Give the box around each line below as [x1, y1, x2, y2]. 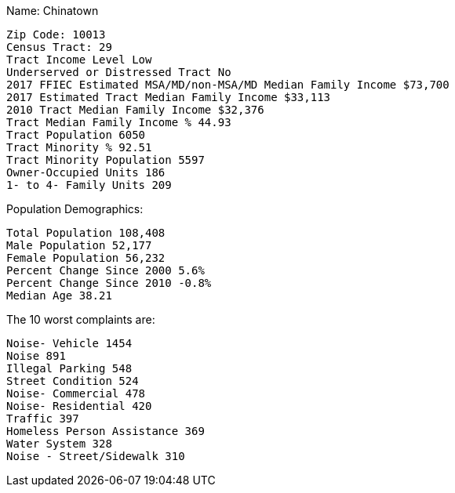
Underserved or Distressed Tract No [6, 66, 231, 78]
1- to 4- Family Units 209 [6, 179, 172, 191]
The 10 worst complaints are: [6, 313, 155, 326]
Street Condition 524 [6, 375, 139, 387]
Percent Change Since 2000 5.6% [6, 264, 205, 277]
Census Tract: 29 [6, 41, 112, 53]
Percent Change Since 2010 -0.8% [6, 277, 212, 289]
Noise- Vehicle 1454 [6, 337, 133, 350]
